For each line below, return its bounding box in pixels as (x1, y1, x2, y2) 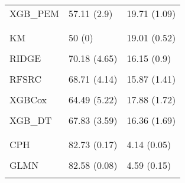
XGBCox (9, 93, 47, 106)
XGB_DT (9, 113, 52, 127)
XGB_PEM (9, 6, 59, 20)
